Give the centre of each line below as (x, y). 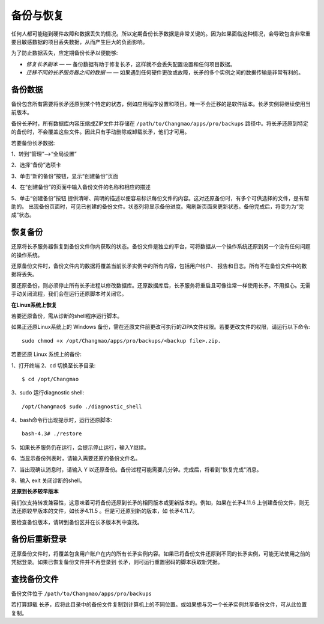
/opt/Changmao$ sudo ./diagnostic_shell (82, 406)
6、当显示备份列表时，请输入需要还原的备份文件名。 (76, 458)
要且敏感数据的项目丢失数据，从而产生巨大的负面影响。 (79, 41)
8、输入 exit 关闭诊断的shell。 (48, 480)
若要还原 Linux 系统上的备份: (46, 354)
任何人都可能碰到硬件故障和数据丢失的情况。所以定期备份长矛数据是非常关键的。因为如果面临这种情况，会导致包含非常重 (161, 34)
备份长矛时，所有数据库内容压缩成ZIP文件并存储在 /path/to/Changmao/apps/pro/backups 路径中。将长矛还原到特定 (160, 123)
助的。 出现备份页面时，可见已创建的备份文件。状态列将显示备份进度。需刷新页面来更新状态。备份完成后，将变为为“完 (157, 206)
